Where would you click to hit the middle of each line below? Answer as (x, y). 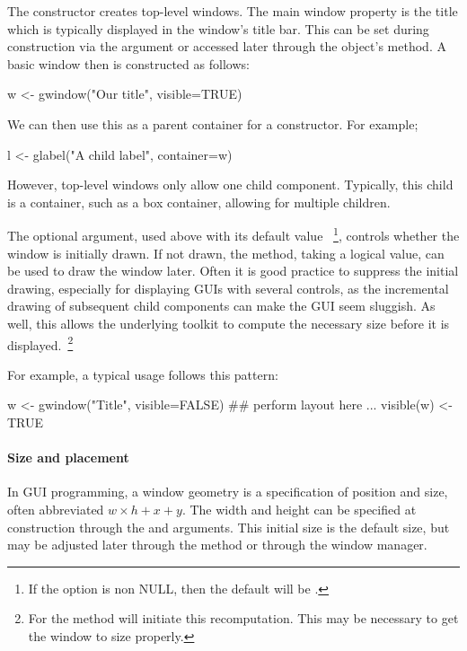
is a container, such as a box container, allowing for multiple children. (199, 202)
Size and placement (68, 457)
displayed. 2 (40, 343)
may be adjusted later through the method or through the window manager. (217, 545)
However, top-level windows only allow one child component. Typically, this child (230, 185)
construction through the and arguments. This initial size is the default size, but (229, 527)
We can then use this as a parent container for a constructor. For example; (213, 123)
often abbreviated (56, 509)
